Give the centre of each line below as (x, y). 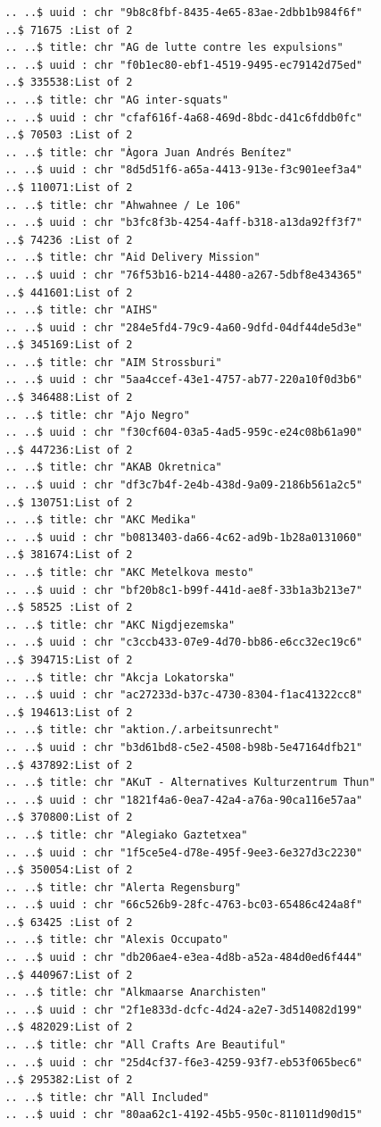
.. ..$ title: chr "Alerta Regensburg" (123, 887)
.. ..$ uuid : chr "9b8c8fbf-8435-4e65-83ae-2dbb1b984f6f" (184, 13)
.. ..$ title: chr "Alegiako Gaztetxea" (126, 835)
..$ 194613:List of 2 (69, 712)
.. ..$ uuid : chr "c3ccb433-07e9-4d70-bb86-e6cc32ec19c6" (184, 643)
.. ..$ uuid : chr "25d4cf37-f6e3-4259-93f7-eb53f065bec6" (184, 1062)
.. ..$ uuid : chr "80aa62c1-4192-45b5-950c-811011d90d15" (184, 1115)
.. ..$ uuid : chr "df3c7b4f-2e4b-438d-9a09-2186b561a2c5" (184, 485)
